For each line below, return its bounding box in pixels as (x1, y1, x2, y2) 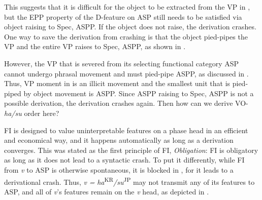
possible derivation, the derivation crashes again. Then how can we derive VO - (4, 98, 248, 108)
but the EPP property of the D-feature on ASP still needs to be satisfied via (4, 11, 242, 22)
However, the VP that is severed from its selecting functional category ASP (4, 58, 239, 68)
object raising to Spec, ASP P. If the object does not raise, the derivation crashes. (4, 21, 256, 32)
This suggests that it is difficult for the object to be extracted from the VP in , (4, 2, 250, 12)
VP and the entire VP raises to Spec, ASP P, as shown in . (4, 41, 186, 52)
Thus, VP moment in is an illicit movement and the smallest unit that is (4, 78, 231, 89)
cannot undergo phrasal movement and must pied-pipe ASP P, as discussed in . (4, 68, 249, 78)
